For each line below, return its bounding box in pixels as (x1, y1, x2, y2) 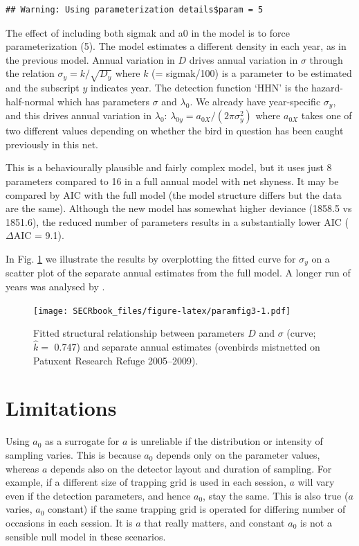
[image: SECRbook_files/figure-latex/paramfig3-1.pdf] (33, 306, 291, 316)
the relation (6, 66, 55, 80)
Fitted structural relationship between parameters (33, 326, 245, 340)
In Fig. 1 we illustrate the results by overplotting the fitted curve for (6, 251, 296, 265)
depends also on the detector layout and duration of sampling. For (50, 461, 332, 475)
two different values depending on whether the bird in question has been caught (6, 123, 344, 138)
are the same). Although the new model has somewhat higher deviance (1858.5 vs (6, 201, 352, 215)
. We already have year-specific (190, 94, 321, 108)
